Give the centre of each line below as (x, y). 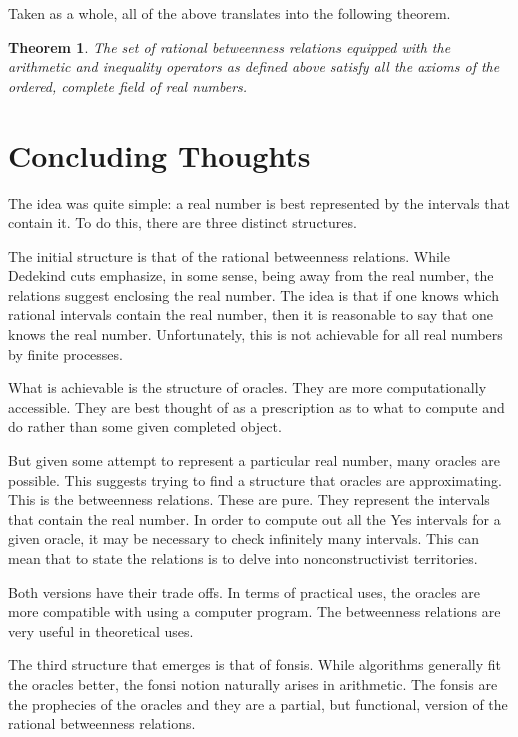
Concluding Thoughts (159, 154)
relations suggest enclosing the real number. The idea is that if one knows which (253, 294)
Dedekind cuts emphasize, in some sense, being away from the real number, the (251, 275)
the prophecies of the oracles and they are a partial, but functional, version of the (258, 703)
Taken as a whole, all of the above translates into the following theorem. (229, 13)
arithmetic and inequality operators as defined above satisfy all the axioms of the (254, 66)
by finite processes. (65, 353)
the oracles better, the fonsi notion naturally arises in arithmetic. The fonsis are (253, 683)
